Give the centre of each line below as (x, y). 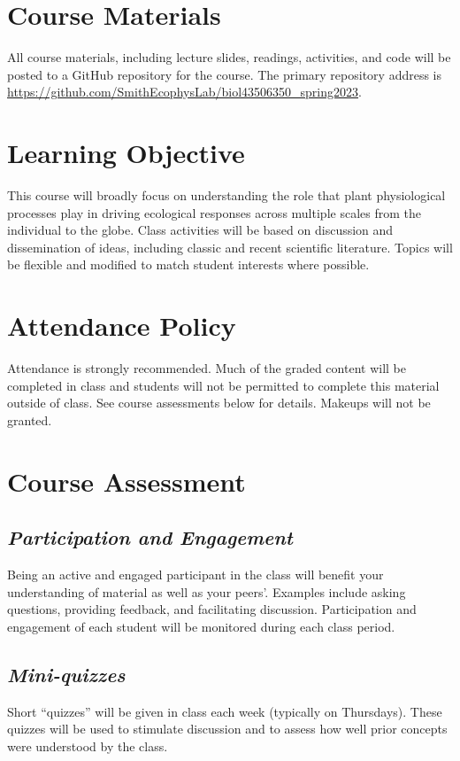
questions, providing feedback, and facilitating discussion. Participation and (212, 609)
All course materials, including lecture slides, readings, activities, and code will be (229, 57)
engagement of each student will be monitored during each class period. (201, 626)
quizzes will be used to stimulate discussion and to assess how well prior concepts (227, 729)
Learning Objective (126, 153)
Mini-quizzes (66, 674)
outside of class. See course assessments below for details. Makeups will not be (219, 403)
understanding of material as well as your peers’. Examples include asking (207, 591)
